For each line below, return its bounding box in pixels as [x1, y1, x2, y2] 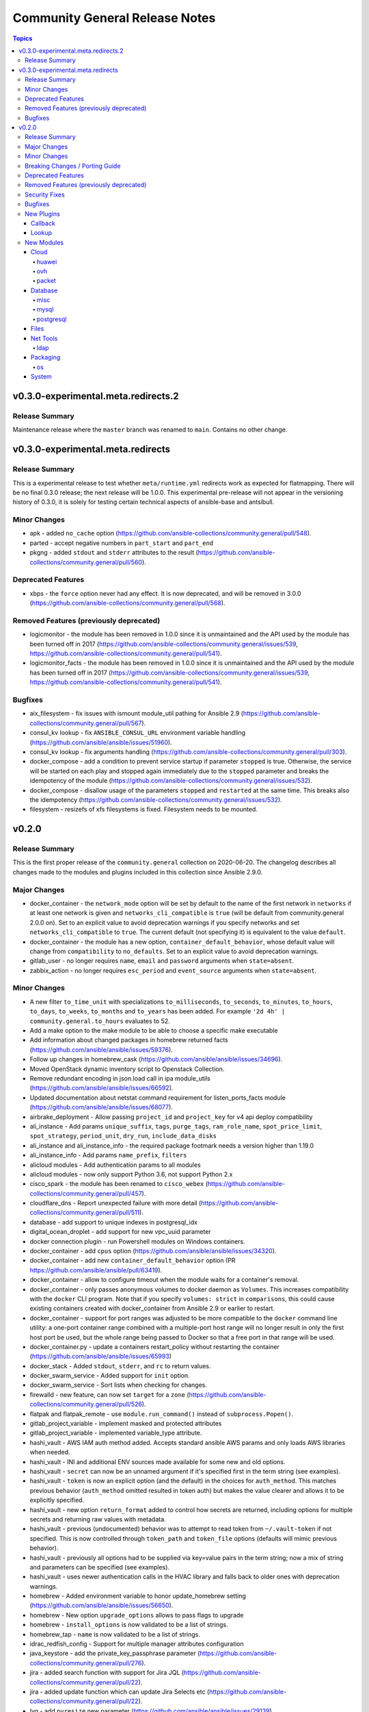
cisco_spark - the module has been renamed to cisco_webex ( [29, 1180, 208, 1188]
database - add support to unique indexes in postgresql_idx [29, 1218, 198, 1226]
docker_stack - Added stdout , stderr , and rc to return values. [29, 1361, 211, 1370]
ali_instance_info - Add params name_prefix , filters [29, 1151, 187, 1159]
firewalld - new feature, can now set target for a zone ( [29, 1390, 189, 1398]
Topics [12, 34, 33, 42]
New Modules [25, 238, 64, 247]
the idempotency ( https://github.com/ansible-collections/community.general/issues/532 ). [29, 795, 283, 804]
